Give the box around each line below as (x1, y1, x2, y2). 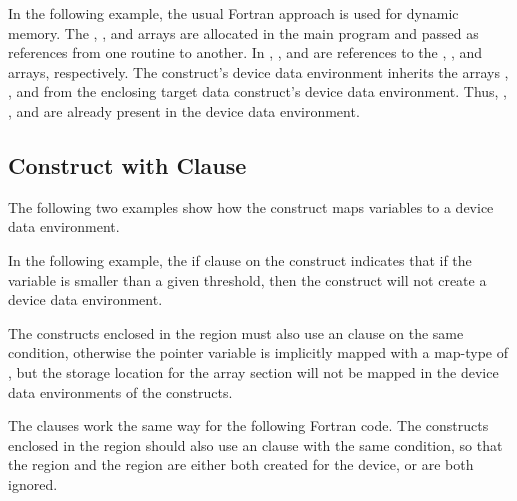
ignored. (8, 473, 58, 494)
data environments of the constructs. (8, 381, 233, 402)
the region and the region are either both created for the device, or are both (8, 454, 474, 475)
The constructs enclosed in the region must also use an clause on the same (8, 322, 464, 343)
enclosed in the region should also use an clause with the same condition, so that (8, 434, 503, 455)
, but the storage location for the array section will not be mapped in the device (8, 361, 499, 382)
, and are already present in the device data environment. (8, 100, 360, 121)
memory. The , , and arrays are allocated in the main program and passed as (8, 22, 479, 43)
